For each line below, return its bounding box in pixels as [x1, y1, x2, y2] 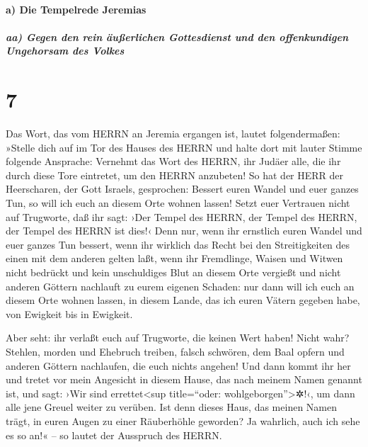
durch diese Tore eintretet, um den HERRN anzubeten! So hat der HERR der [6, 167, 344, 182]
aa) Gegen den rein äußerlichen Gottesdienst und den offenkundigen [6, 29, 349, 44]
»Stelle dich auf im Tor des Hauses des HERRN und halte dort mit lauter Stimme [6, 140, 362, 154]
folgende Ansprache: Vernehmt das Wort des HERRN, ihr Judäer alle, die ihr [6, 154, 341, 169]
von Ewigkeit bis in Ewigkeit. [6, 306, 133, 321]
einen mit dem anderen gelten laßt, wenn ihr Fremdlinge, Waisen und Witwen [6, 251, 343, 266]
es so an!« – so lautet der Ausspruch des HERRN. [6, 427, 222, 442]
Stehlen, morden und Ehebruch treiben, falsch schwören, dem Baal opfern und [6, 344, 345, 358]
